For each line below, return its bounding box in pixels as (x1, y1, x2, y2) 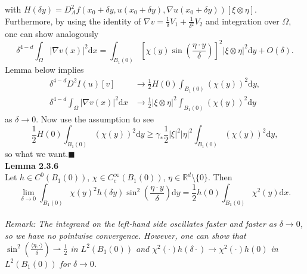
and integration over (205, 14, 280, 27)
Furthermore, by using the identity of (5, 14, 141, 27)
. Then (207, 171, 232, 183)
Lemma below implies (5, 63, 84, 76)
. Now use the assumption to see (36, 112, 154, 125)
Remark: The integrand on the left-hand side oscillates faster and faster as (5, 217, 277, 230)
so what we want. (5, 147, 69, 160)
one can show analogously (5, 27, 99, 40)
